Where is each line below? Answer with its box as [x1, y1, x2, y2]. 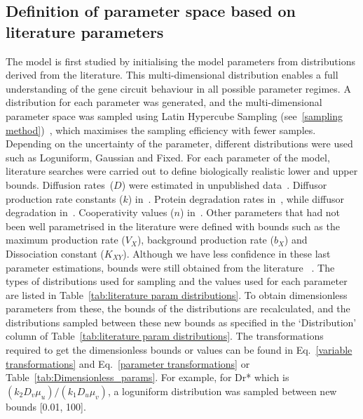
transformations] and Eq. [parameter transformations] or [6, 356, 250, 371]
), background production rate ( [137, 232, 274, 247]
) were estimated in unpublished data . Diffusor [121, 177, 327, 192]
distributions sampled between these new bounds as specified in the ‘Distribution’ [6, 314, 357, 329]
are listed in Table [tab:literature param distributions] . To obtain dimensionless [6, 287, 348, 302]
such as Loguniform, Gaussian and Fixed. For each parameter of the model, [6, 149, 330, 164]
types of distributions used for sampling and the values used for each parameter [6, 274, 348, 288]
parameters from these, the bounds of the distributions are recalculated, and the [6, 301, 350, 316]
